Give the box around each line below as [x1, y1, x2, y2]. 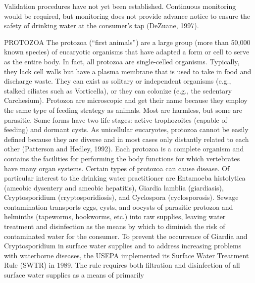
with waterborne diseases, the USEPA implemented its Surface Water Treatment [4, 250, 249, 260]
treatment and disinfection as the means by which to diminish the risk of [4, 221, 225, 232]
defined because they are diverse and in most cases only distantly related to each [4, 134, 249, 144]
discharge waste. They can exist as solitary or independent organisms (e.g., [4, 76, 231, 86]
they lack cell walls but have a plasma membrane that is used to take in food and [4, 66, 252, 76]
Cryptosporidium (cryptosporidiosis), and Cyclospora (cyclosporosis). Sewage [4, 192, 239, 202]
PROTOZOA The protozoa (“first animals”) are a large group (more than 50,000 [4, 37, 251, 47]
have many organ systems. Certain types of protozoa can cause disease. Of [4, 163, 230, 173]
